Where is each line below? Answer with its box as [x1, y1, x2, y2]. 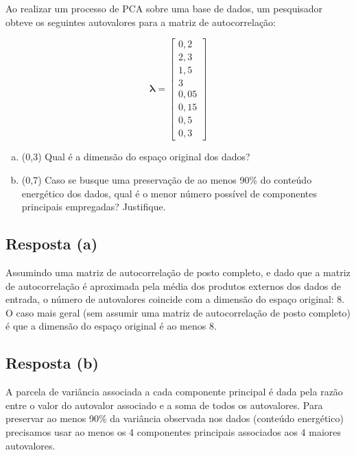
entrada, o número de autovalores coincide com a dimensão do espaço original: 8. [5, 292, 345, 306]
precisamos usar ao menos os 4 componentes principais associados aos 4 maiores [5, 424, 342, 439]
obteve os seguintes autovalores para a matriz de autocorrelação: [5, 14, 276, 29]
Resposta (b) [5, 352, 99, 373]
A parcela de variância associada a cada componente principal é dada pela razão [5, 384, 343, 399]
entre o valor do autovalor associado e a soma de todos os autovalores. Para [5, 397, 323, 412]
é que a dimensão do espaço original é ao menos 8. [5, 319, 217, 333]
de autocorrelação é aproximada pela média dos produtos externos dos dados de [5, 278, 342, 293]
